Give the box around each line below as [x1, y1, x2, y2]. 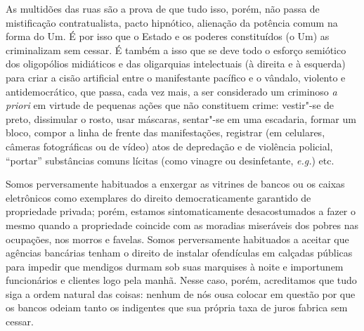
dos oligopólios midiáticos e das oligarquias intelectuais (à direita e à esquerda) [6, 56, 346, 71]
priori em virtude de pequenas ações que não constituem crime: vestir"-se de [6, 98, 334, 112]
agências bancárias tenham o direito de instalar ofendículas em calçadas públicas [6, 245, 353, 260]
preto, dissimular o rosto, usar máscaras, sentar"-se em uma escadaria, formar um [6, 111, 356, 126]
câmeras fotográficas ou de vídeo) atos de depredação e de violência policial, [6, 138, 333, 153]
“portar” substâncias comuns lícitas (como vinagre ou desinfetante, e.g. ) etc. [6, 152, 334, 167]
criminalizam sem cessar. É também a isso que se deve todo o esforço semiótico [6, 42, 346, 57]
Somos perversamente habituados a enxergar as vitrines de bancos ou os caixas [6, 176, 345, 191]
